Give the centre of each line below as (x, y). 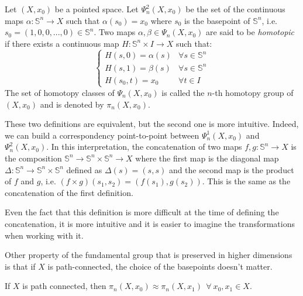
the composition (33, 158)
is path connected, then (64, 286)
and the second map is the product (231, 169)
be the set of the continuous (235, 9)
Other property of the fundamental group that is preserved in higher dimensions (149, 255)
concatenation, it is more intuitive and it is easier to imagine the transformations (150, 223)
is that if (20, 266)
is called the (183, 92)
